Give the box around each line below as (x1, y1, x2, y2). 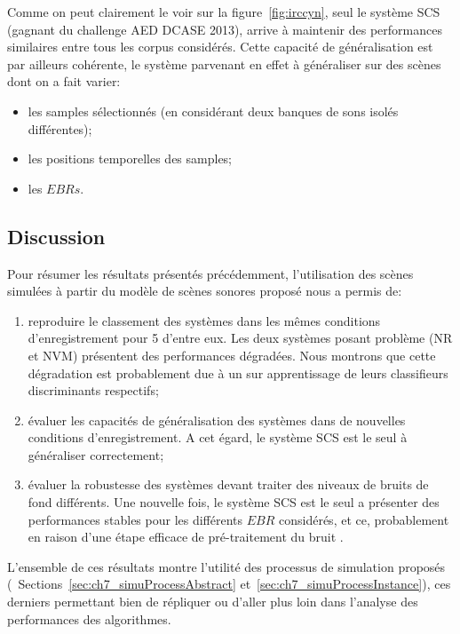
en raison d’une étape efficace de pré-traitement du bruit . (28, 527, 344, 546)
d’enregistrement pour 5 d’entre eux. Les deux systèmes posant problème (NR (28, 329, 453, 347)
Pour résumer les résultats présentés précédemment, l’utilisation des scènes (7, 264, 414, 282)
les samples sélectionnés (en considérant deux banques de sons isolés (28, 101, 399, 120)
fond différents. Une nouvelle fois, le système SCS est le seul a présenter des (28, 493, 440, 511)
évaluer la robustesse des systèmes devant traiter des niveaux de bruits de (28, 475, 429, 494)
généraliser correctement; (28, 445, 164, 464)
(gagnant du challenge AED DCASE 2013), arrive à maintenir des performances (7, 20, 442, 38)
